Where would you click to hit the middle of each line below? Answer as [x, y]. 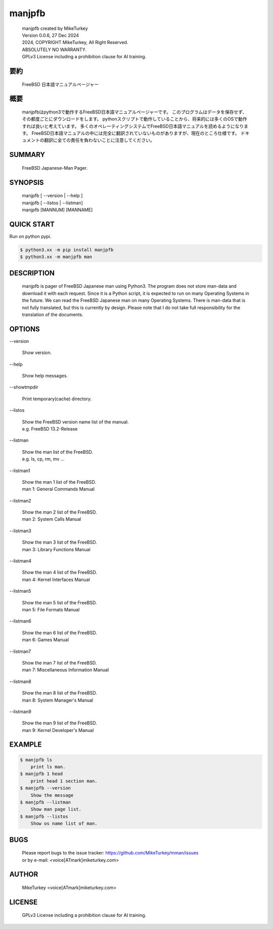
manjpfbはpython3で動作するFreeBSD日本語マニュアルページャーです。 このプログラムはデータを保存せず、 [134, 112]
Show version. [37, 353]
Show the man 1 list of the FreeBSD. [59, 482]
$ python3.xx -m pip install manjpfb [67, 250]
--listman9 [20, 711]
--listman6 [20, 621]
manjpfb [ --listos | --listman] [53, 203]
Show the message [52, 795]
